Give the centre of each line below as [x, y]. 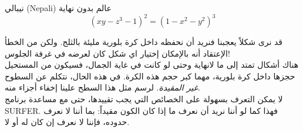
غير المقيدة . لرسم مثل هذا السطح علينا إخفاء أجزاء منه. [102, 87]
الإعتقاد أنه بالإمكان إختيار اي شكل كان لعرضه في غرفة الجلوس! [117, 53]
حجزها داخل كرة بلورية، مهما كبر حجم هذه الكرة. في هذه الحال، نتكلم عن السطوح [150, 76]
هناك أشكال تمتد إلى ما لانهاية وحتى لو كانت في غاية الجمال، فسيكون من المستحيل [152, 65]
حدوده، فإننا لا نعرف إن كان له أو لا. [67, 122]
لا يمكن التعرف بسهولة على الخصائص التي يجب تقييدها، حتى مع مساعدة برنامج [144, 99]
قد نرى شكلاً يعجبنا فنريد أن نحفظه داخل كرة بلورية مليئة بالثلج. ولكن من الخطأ [144, 42]
